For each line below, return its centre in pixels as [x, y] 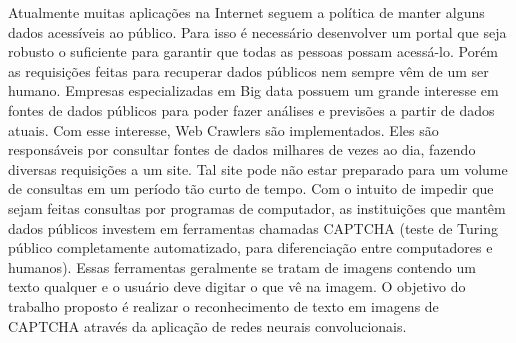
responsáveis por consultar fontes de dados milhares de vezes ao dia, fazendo [242, 149]
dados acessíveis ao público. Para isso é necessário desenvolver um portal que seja [257, 31]
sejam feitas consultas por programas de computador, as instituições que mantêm [257, 207]
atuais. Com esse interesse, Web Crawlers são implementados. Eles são [223, 129]
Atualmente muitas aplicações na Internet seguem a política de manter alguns [246, 12]
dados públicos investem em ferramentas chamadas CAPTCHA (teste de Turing [253, 227]
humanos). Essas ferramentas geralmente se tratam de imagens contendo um [242, 266]
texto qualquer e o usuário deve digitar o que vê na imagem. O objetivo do [237, 286]
